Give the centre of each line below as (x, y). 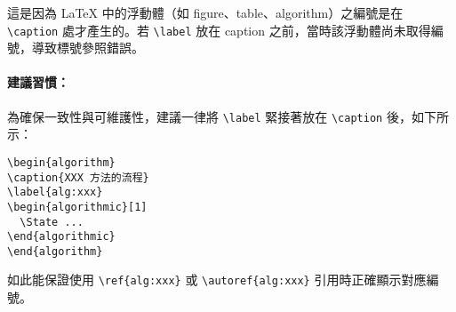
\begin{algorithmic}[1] (77, 207)
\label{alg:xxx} (55, 192)
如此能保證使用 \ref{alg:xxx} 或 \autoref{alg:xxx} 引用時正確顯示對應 (217, 280)
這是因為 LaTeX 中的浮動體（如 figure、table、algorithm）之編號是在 (205, 12)
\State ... (52, 222)
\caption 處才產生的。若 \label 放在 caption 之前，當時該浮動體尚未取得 (219, 30)
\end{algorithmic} (61, 237)
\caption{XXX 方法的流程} (78, 177)
